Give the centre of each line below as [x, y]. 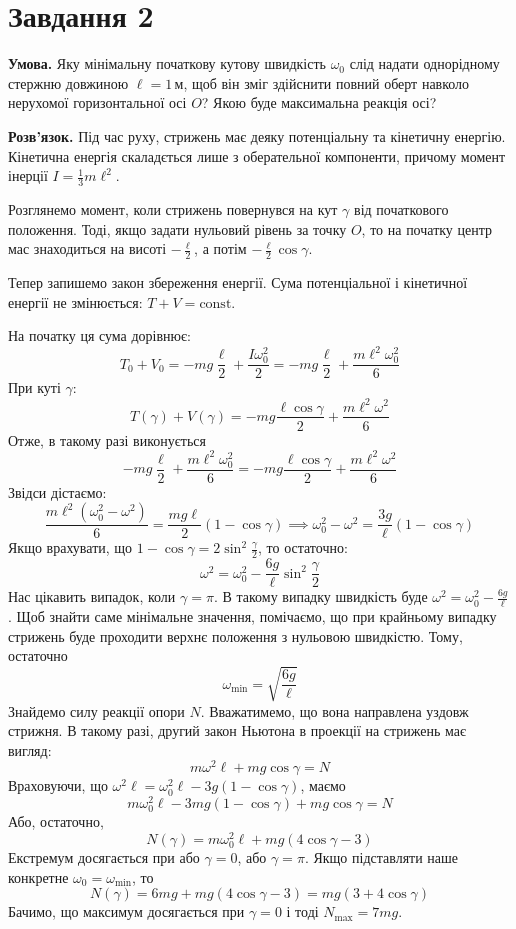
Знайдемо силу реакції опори [96, 710]
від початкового [401, 208]
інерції [28, 175]
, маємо [323, 785]
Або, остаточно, [56, 821]
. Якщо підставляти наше [381, 857]
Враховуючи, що [58, 785]
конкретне [38, 876]
